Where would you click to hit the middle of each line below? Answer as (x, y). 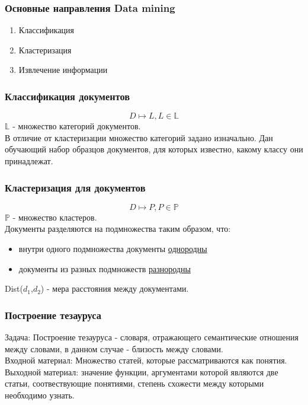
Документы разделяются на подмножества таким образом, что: (118, 229)
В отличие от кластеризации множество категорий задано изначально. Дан (139, 137)
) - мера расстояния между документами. (115, 288)
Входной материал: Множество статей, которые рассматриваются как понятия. (146, 360)
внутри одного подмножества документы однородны (113, 248)
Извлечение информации (63, 70)
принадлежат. (29, 161)
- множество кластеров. (55, 217)
